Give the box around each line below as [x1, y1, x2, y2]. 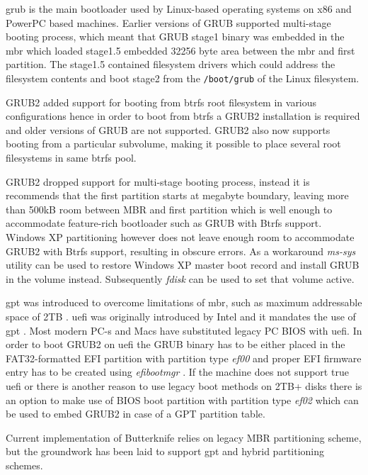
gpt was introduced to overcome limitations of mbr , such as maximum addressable [6, 295, 362, 310]
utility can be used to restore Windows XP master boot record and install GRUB [6, 257, 360, 272]
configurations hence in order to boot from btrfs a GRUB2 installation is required [6, 108, 360, 123]
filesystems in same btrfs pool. [6, 150, 137, 164]
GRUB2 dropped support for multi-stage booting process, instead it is [6, 174, 310, 189]
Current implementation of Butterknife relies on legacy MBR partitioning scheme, [6, 430, 362, 445]
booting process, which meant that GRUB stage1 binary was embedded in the [6, 29, 345, 44]
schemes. [6, 457, 43, 472]
